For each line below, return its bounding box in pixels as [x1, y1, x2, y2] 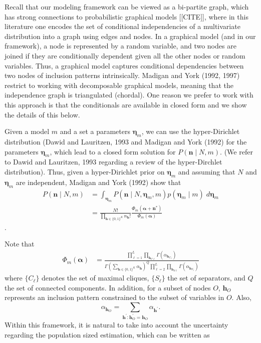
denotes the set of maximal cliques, [42, 272, 149, 283]
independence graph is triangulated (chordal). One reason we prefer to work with [5, 89, 253, 100]
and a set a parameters [60, 126, 130, 136]
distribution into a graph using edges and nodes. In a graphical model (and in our [5, 30, 256, 41]
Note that [5, 238, 35, 249]
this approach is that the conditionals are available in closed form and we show [5, 99, 247, 109]
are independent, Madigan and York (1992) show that [16, 176, 181, 187]
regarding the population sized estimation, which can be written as [5, 329, 210, 339]
